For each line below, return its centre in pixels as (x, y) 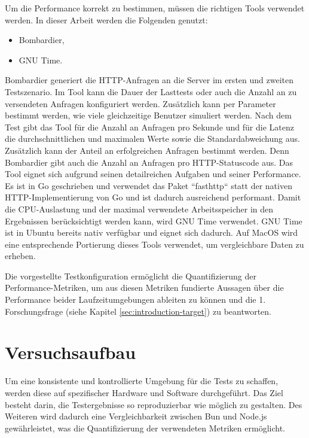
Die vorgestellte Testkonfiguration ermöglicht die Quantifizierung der (131, 276)
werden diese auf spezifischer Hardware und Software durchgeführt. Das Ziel (144, 392)
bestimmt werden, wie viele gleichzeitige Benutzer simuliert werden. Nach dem (148, 115)
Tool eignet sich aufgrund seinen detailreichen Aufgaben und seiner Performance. (153, 174)
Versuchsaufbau (71, 352)
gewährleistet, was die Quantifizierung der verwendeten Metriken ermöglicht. (145, 428)
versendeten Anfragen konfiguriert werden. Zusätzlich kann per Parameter (140, 103)
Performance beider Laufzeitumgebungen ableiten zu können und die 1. (135, 299)
